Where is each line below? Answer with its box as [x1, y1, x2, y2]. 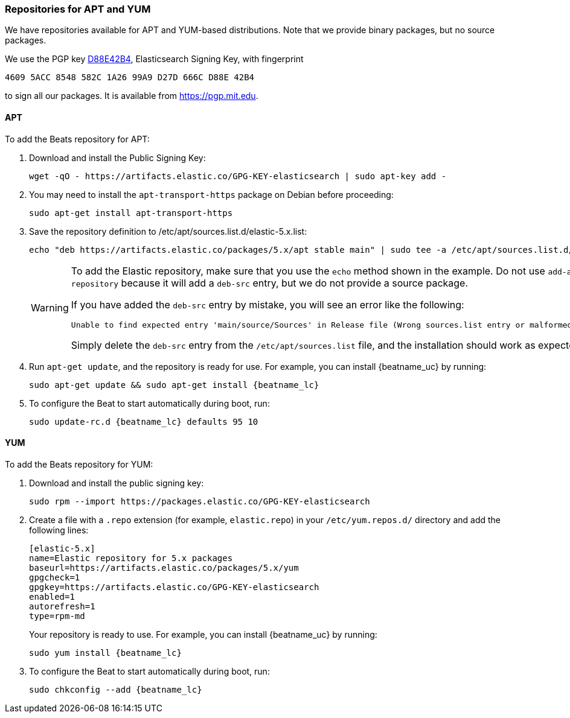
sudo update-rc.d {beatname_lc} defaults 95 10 [29, 416, 258, 427]
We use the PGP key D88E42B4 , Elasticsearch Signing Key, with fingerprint [5, 54, 304, 65]
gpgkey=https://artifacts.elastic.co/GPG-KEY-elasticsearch [29, 582, 319, 592]
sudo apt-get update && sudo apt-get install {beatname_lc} [29, 380, 319, 390]
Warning [31, 302, 69, 314]
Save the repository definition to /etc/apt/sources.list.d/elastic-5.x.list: [29, 226, 307, 237]
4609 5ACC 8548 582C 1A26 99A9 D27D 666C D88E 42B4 [5, 72, 255, 83]
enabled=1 [29, 591, 75, 602]
